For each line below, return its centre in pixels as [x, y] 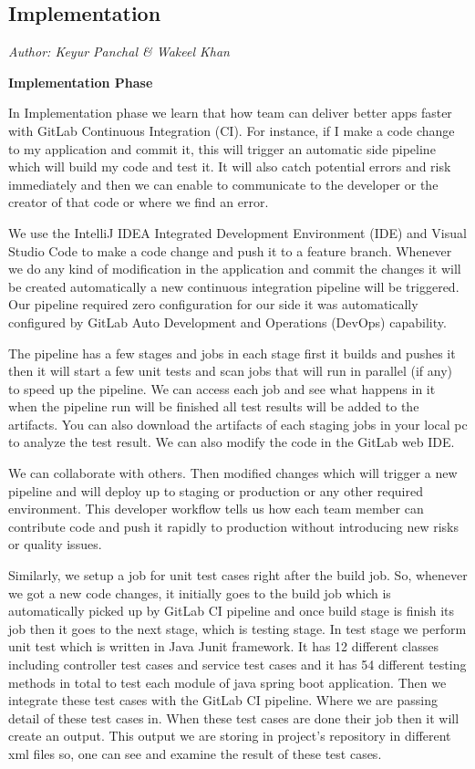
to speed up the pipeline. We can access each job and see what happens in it [222, 388]
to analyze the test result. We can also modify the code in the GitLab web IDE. [232, 442]
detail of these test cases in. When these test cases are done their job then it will [234, 717]
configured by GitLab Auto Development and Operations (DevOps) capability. [227, 322]
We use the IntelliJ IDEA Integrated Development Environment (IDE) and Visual [237, 232]
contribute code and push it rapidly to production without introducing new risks [234, 526]
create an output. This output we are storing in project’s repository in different [230, 736]
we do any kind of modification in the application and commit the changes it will [235, 269]
